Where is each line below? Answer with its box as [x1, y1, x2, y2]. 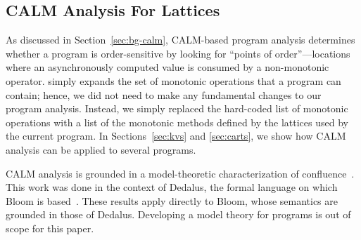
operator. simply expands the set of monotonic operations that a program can [6, 73, 341, 88]
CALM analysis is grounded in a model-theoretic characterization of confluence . [6, 166, 355, 180]
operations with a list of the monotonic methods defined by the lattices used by [6, 114, 348, 129]
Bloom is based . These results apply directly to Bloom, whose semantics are [6, 193, 338, 208]
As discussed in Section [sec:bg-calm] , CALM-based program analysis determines [6, 32, 355, 47]
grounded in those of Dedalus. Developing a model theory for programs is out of [6, 207, 351, 222]
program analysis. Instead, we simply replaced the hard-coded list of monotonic [6, 101, 348, 116]
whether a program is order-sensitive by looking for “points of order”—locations [6, 46, 350, 60]
